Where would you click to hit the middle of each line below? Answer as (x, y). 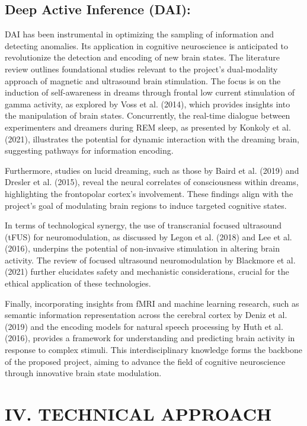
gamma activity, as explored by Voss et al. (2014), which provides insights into (148, 104)
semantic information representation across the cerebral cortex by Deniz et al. (146, 315)
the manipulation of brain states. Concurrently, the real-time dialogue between (148, 115)
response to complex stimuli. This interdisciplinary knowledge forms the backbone (153, 350)
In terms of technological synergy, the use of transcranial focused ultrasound (143, 225)
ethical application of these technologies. (78, 283)
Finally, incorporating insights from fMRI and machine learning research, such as (152, 303)
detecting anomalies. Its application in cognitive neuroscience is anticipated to (146, 45)
